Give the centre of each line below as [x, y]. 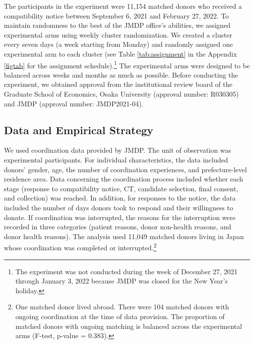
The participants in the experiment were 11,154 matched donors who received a [123, 6]
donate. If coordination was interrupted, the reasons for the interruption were [120, 217]
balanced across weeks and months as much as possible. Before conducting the [121, 74]
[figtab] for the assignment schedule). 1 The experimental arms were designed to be [127, 64]
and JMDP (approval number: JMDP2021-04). [74, 103]
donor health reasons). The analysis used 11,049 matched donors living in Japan [124, 236]
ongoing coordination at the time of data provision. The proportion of [120, 316]
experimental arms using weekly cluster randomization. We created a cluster [118, 34]
